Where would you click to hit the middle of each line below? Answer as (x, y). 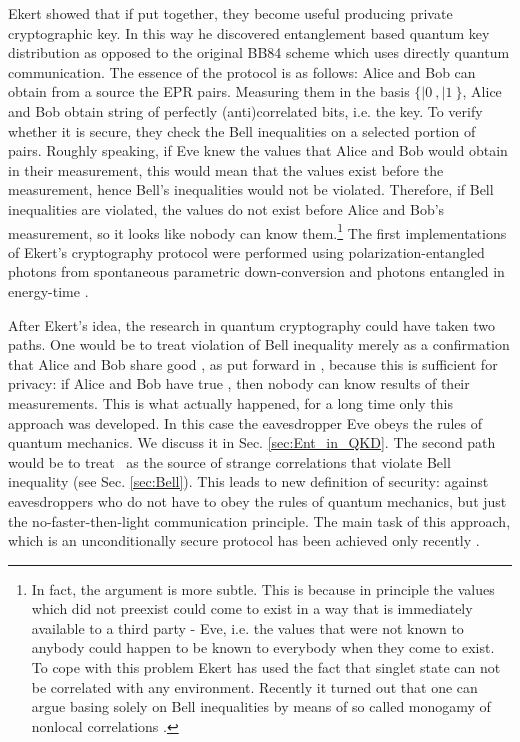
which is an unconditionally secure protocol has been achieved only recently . (244, 540)
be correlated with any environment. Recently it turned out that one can (254, 686)
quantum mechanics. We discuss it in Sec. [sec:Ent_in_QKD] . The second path (252, 442)
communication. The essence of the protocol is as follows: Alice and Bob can (242, 71)
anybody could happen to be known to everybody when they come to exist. (263, 647)
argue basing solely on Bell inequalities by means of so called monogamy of (261, 706)
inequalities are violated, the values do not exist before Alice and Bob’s (226, 208)
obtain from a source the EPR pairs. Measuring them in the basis (209, 91)
